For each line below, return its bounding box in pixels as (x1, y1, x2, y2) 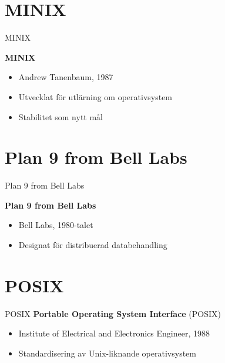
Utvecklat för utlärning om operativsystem (18, 90, 173, 103)
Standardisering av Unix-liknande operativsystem (18, 346, 196, 359)
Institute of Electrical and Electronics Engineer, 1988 (18, 327, 210, 339)
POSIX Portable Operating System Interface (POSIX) (5, 307, 221, 319)
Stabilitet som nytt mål (18, 110, 103, 123)
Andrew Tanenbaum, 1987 (18, 71, 113, 83)
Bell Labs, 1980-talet (18, 219, 93, 231)
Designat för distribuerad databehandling (18, 239, 167, 250)
